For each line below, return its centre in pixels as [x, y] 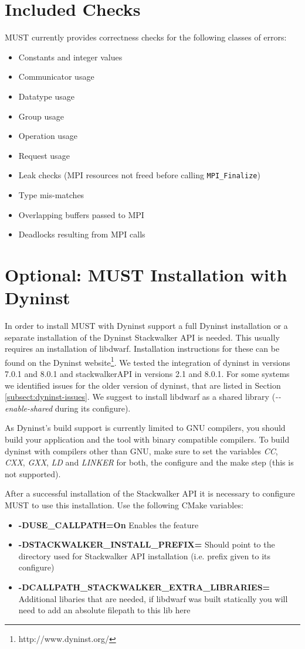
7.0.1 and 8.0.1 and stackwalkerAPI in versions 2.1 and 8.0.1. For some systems [147, 374]
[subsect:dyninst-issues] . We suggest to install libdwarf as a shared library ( [140, 397]
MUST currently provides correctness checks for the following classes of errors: [146, 37]
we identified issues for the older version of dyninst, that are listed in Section [143, 385]
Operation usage [48, 136]
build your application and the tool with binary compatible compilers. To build [147, 439]
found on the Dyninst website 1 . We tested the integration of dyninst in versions [148, 361]
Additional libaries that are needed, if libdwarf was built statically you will [153, 598]
